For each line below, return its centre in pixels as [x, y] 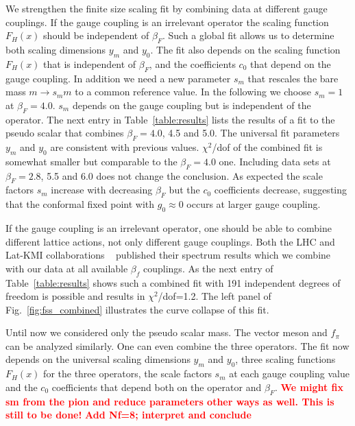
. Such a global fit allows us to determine [248, 35]
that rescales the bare [293, 78]
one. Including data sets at [275, 161]
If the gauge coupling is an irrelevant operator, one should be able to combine [169, 227]
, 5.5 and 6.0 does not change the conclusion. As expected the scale [182, 175]
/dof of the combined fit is [267, 146]
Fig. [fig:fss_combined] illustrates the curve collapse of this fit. [137, 309]
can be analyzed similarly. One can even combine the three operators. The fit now [177, 345]
